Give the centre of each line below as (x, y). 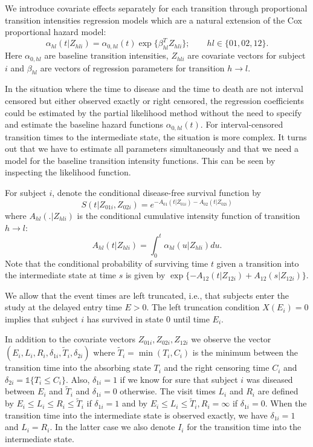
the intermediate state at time (61, 275)
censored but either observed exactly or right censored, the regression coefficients (154, 100)
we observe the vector (231, 339)
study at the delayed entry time (63, 307)
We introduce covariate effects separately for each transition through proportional (156, 8)
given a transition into (258, 263)
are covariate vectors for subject (247, 55)
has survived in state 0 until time (148, 318)
